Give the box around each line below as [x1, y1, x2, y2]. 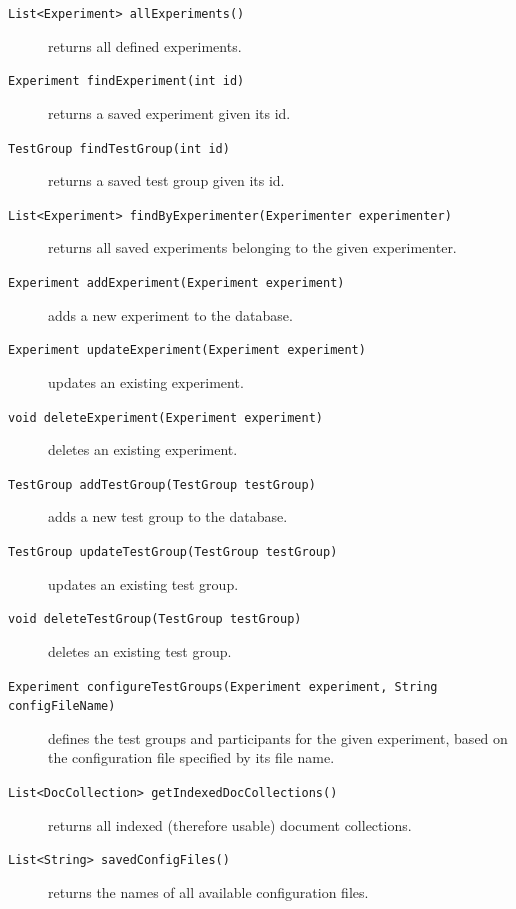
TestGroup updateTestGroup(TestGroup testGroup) [8, 545, 338, 559]
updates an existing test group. [48, 573, 239, 594]
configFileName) [8, 699, 116, 714]
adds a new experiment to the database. [48, 304, 293, 325]
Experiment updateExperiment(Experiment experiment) [8, 343, 366, 358]
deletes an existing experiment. [48, 439, 238, 460]
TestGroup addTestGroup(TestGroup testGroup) [8, 477, 316, 492]
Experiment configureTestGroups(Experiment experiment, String [8, 679, 438, 694]
